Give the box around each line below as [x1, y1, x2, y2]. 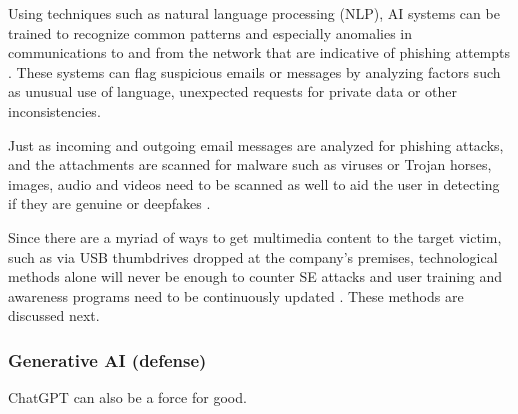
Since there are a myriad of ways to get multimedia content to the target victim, [8, 226, 502, 247]
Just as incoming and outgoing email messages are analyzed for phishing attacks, [8, 134, 504, 155]
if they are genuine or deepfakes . [8, 193, 211, 214]
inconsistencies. [8, 100, 101, 121]
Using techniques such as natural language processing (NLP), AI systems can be [8, 3, 500, 23]
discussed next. [8, 305, 100, 326]
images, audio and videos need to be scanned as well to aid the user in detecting [8, 173, 500, 194]
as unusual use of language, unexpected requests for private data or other [8, 81, 457, 102]
